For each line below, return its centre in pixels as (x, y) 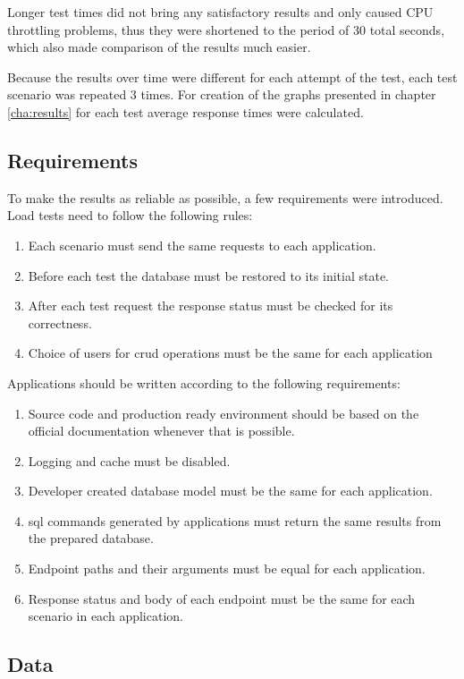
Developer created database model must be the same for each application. (230, 491)
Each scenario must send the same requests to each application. (202, 245)
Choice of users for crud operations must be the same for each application (230, 353)
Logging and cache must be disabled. (129, 460)
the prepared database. (91, 538)
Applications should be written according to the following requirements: (204, 382)
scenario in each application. (105, 616)
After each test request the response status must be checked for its (211, 306)
